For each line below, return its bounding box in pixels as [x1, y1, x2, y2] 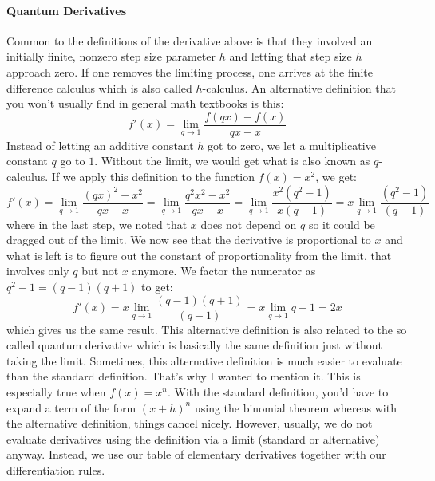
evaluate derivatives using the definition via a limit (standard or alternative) [6, 430, 380, 447]
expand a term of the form [6, 399, 136, 416]
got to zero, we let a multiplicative [208, 136, 376, 153]
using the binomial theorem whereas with [194, 399, 397, 416]
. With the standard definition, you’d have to [167, 384, 389, 400]
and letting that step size [229, 48, 352, 65]
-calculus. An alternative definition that [202, 79, 396, 96]
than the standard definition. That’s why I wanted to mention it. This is [6, 368, 361, 384]
